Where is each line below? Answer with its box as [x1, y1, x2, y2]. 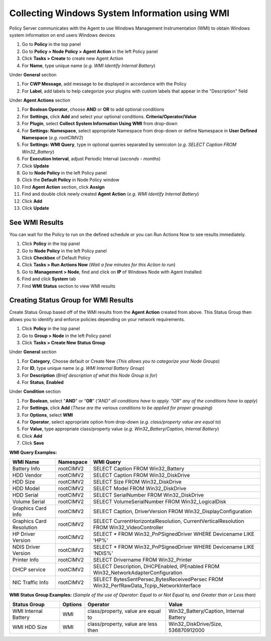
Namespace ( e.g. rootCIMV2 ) [22, 135, 84, 141]
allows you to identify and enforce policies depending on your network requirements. [9, 316, 185, 322]
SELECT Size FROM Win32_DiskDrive [93, 478, 182, 485]
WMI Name [12, 458, 40, 465]
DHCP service [12, 566, 46, 573]
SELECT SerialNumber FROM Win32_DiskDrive [93, 491, 204, 498]
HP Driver [12, 530, 35, 537]
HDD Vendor [12, 471, 42, 478]
